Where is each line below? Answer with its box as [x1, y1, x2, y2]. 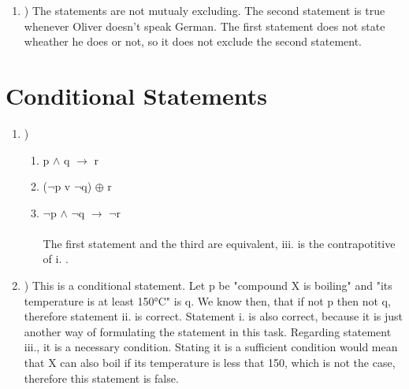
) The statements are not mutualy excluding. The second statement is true [24, 2, 385, 18]
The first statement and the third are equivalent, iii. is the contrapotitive [43, 235, 396, 251]
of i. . [43, 250, 69, 267]
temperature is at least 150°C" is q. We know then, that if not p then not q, [24, 292, 391, 309]
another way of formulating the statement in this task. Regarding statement [24, 323, 392, 339]
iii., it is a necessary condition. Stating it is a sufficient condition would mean [24, 339, 398, 355]
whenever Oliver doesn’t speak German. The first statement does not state [24, 17, 385, 34]
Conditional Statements [6, 79, 267, 111]
